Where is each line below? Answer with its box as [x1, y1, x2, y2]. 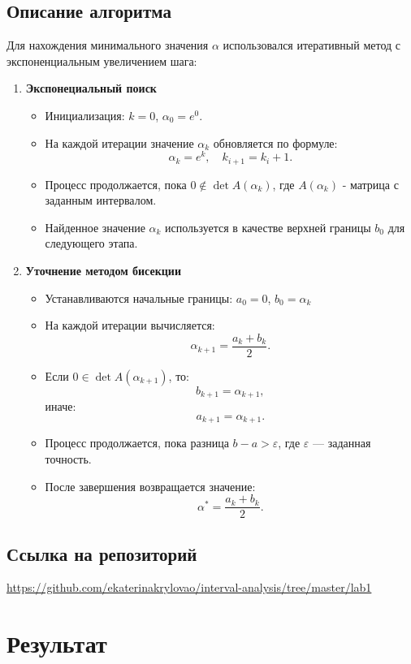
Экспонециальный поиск [25, 80, 157, 97]
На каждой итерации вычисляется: [45, 317, 215, 334]
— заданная [313, 434, 371, 451]
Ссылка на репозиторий [6, 541, 197, 566]
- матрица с [342, 175, 399, 192]
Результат [6, 627, 107, 660]
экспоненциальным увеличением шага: [6, 52, 197, 69]
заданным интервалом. [45, 192, 157, 209]
